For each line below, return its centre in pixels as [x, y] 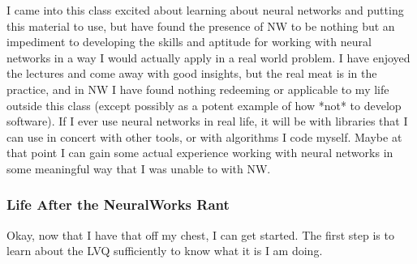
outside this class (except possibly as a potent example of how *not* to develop [204, 105]
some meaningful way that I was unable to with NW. [139, 168]
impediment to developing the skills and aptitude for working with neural [189, 42]
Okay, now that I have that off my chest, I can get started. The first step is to [200, 234]
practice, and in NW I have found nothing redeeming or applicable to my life [198, 89]
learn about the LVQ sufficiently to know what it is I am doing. [165, 251]
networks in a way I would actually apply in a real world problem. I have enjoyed [208, 57]
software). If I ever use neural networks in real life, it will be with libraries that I [207, 121]
